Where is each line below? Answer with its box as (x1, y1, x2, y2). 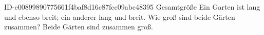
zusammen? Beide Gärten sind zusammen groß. (4, 21, 153, 32)
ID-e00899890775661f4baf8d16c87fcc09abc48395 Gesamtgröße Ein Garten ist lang (4, 2, 260, 12)
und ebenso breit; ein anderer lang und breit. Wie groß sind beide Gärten (4, 11, 235, 22)
